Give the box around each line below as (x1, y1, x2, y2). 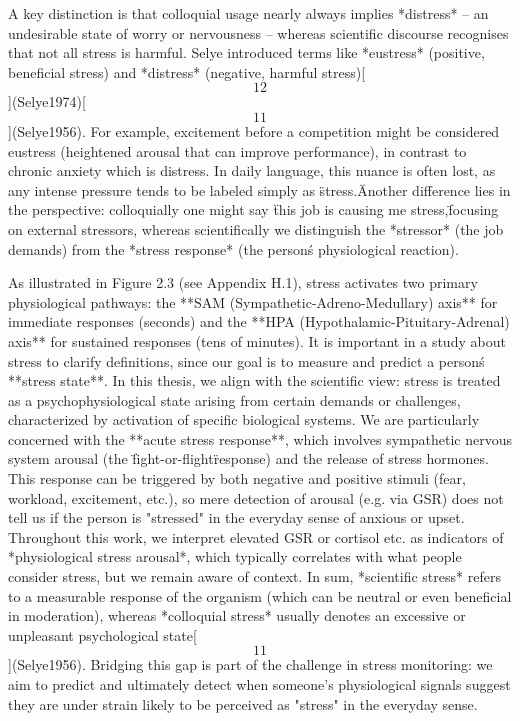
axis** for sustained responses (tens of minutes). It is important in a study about (8, 330, 506, 351)
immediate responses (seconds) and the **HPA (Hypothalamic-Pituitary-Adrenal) (8, 311, 510, 332)
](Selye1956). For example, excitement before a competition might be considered (8, 120, 500, 141)
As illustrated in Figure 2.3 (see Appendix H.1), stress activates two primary (8, 272, 478, 293)
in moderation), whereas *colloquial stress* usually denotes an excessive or (8, 605, 466, 626)
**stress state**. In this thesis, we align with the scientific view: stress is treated (8, 370, 501, 391)
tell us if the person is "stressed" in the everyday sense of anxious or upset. (8, 507, 465, 528)
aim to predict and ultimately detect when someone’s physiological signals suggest (8, 674, 511, 694)
